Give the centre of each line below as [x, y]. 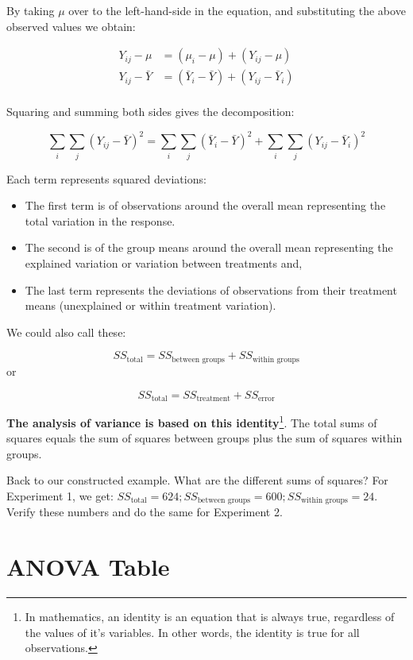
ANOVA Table [88, 567]
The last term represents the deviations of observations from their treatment [211, 289]
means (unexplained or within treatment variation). [151, 305]
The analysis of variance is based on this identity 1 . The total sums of [192, 421]
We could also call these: [66, 332]
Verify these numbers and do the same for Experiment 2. [145, 512]
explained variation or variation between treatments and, [164, 263]
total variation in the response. [100, 220]
